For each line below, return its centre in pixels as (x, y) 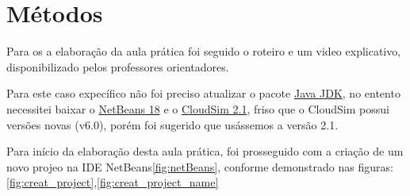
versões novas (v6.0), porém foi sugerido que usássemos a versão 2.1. (172, 124)
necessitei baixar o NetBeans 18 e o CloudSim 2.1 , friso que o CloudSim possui (198, 108)
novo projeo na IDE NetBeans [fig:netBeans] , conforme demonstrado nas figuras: (200, 166)
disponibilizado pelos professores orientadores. (118, 66)
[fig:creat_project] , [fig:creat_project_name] (113, 182)
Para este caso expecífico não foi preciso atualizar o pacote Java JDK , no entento (203, 93)
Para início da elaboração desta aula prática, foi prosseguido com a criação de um (205, 151)
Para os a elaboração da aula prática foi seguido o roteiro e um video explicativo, (204, 51)
